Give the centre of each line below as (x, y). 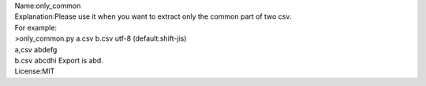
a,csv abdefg (36, 49)
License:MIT (35, 71)
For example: (36, 27)
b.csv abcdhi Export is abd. (59, 60)
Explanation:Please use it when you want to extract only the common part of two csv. (153, 16)
